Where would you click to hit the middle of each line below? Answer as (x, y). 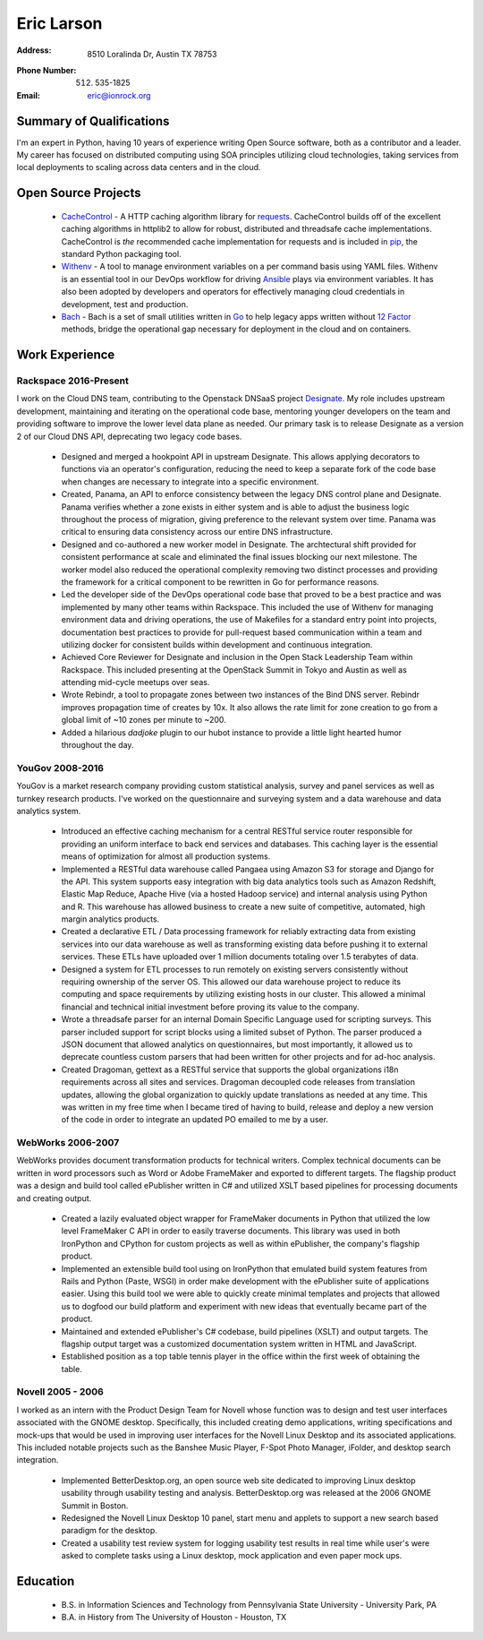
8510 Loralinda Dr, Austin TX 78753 (152, 54)
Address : (34, 50)
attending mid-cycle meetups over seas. (136, 683)
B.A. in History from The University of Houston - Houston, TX (174, 1617)
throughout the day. (97, 745)
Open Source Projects (79, 193)
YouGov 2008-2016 (60, 768)
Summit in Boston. (95, 1506)
